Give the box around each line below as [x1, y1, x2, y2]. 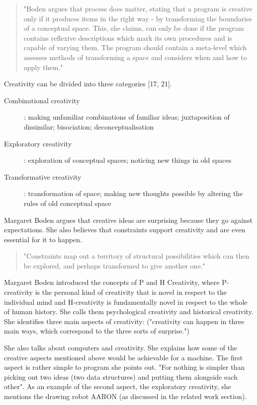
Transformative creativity [4, 171, 82, 182]
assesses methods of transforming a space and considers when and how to [23, 52, 247, 62]
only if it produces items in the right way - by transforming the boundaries [23, 13, 252, 23]
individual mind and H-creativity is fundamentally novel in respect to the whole [4, 296, 248, 307]
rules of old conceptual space [24, 198, 111, 208]
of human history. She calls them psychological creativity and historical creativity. [4, 306, 254, 317]
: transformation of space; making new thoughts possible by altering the [24, 188, 243, 199]
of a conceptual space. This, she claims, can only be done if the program [23, 23, 244, 33]
